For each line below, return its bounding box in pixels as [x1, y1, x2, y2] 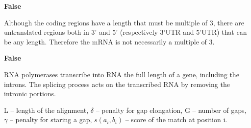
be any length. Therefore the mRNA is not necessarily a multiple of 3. [4, 36, 215, 46]
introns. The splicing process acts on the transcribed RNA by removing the [4, 79, 230, 89]
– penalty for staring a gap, [9, 114, 92, 125]
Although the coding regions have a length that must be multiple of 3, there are [4, 17, 244, 27]
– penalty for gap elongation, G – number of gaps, [96, 105, 247, 115]
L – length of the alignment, [4, 105, 89, 115]
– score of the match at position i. [125, 114, 227, 125]
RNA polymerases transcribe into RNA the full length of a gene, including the [4, 69, 239, 79]
